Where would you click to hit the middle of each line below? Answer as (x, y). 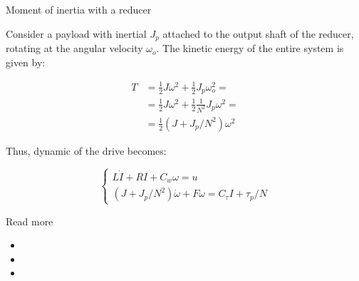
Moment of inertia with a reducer (79, 9)
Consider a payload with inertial (76, 33)
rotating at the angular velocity (74, 48)
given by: (26, 62)
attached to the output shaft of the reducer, (258, 33)
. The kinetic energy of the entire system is (250, 48)
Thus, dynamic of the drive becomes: (86, 150)
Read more (30, 221)
